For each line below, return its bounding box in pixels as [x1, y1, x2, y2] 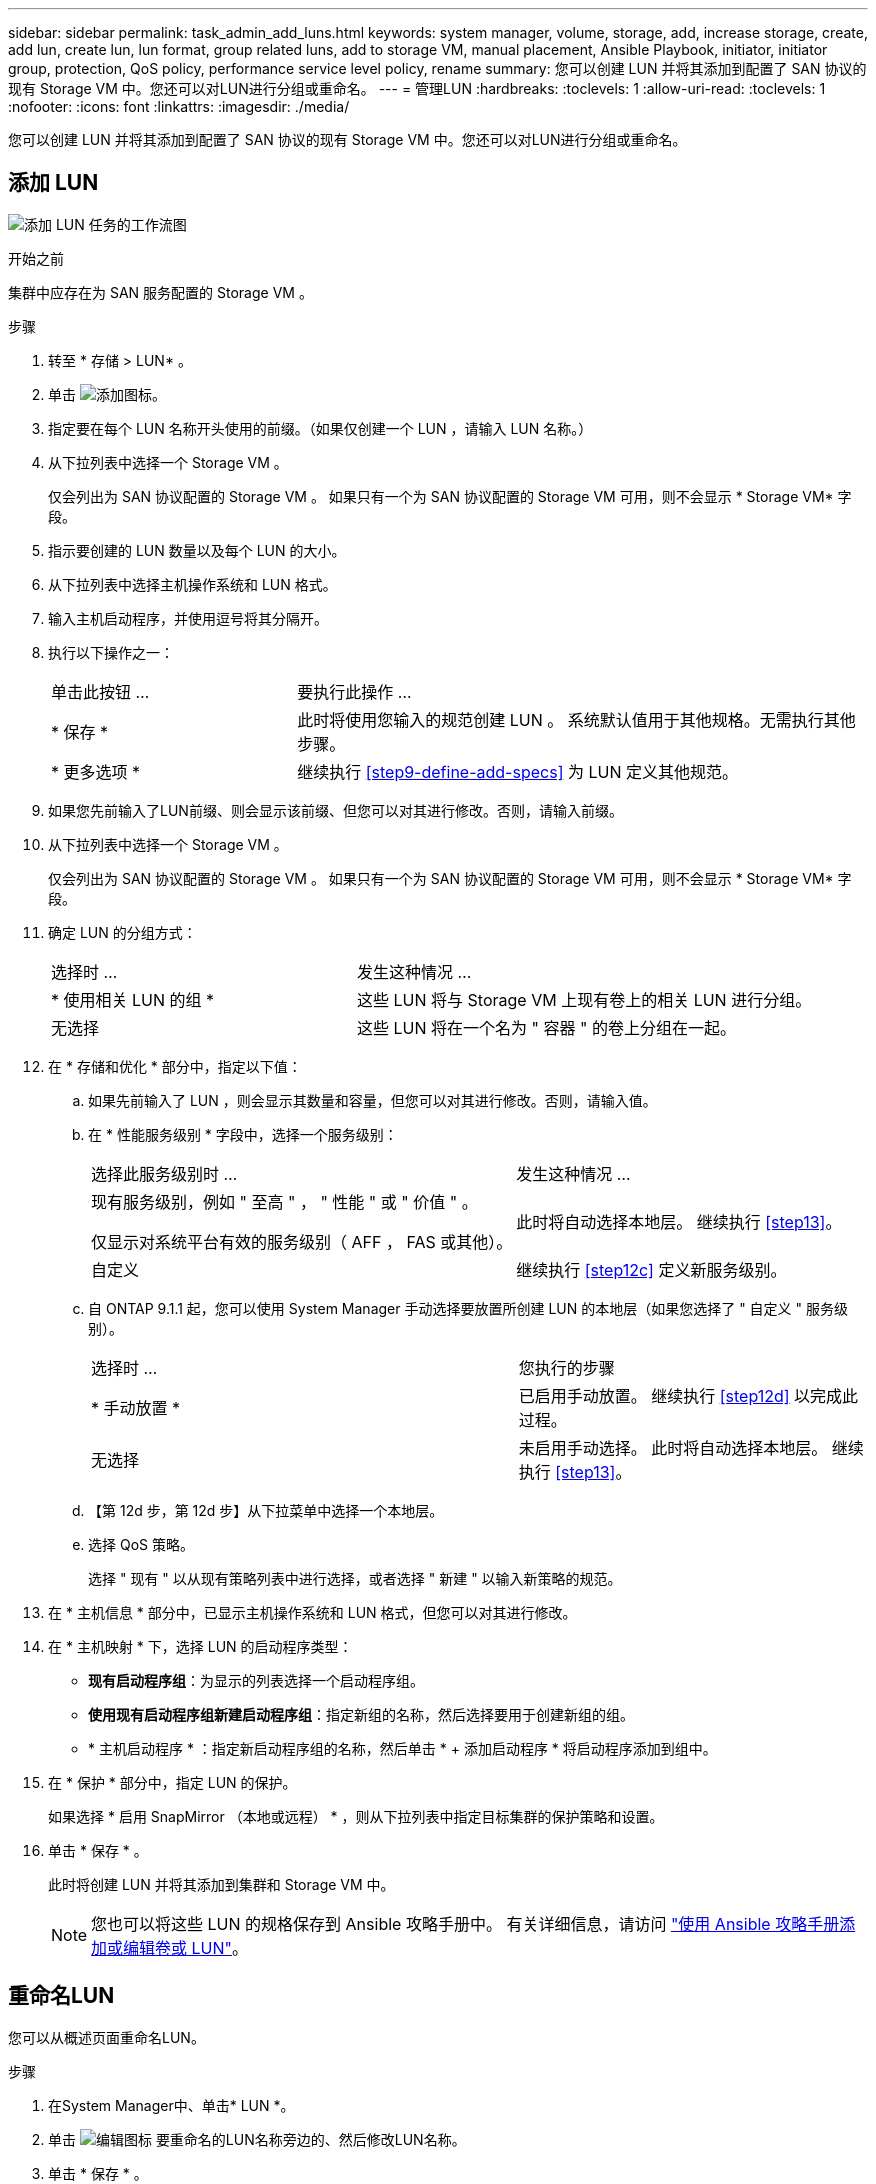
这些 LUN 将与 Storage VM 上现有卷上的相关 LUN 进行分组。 [357, 989, 812, 1010]
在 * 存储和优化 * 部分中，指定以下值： [48, 1057, 302, 1075]
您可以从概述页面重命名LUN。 [8, 2028, 205, 2046]
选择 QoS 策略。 [88, 1535, 194, 1553]
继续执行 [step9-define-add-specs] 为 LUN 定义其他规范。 [297, 761, 738, 782]
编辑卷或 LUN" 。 [123, 1937, 249, 1958]
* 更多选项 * [51, 761, 141, 782]
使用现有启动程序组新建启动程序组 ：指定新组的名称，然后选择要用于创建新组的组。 [88, 1705, 634, 1723]
